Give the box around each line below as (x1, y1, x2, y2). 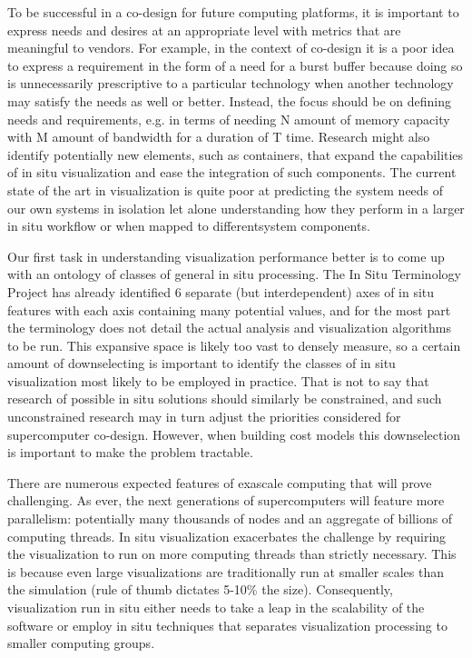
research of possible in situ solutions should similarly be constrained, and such (7, 389, 442, 408)
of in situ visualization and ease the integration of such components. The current (7, 163, 457, 182)
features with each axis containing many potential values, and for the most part (7, 300, 451, 319)
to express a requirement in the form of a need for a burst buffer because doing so (7, 55, 463, 75)
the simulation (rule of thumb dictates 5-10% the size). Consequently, (7, 580, 393, 599)
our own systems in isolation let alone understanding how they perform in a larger (7, 198, 465, 217)
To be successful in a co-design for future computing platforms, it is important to (7, 3, 459, 21)
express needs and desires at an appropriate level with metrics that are (7, 20, 401, 39)
